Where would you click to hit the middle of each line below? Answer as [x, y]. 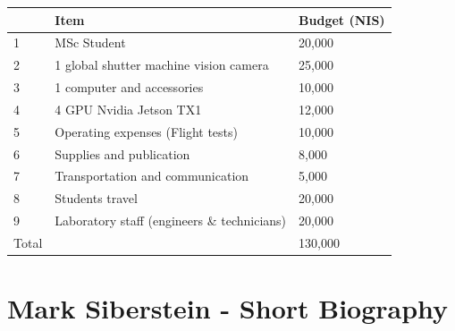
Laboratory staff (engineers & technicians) [171, 221]
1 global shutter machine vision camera [162, 65]
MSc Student [90, 42]
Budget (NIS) [342, 19]
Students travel [96, 198]
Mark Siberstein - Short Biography [228, 308]
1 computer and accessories [129, 87]
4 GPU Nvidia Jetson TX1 [128, 109]
